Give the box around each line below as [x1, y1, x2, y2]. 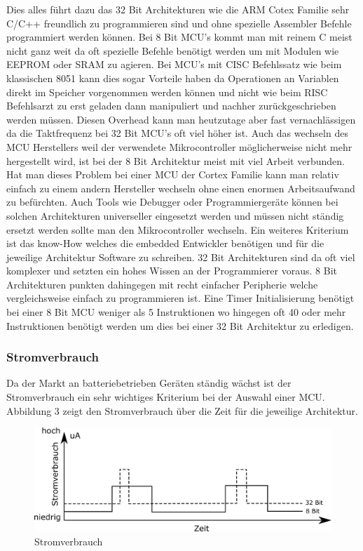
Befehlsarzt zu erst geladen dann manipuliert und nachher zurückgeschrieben [6, 98, 336, 113]
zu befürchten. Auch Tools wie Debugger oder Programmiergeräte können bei [6, 194, 338, 209]
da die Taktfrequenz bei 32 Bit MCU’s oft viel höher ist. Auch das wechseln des [6, 126, 348, 140]
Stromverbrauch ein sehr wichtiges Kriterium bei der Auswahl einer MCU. [6, 390, 325, 404]
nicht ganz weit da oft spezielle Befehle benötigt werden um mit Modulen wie [6, 43, 339, 58]
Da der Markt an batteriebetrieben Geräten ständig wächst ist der [6, 376, 292, 390]
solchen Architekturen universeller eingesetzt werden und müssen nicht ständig [6, 208, 344, 223]
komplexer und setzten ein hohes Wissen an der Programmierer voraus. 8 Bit [6, 263, 337, 278]
